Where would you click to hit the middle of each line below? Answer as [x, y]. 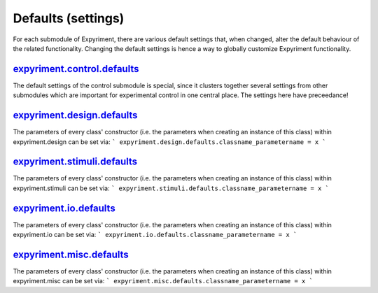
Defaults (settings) [69, 18]
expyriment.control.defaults [76, 69]
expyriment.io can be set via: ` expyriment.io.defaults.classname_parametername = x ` [155, 235]
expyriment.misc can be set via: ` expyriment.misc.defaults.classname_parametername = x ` [163, 281]
